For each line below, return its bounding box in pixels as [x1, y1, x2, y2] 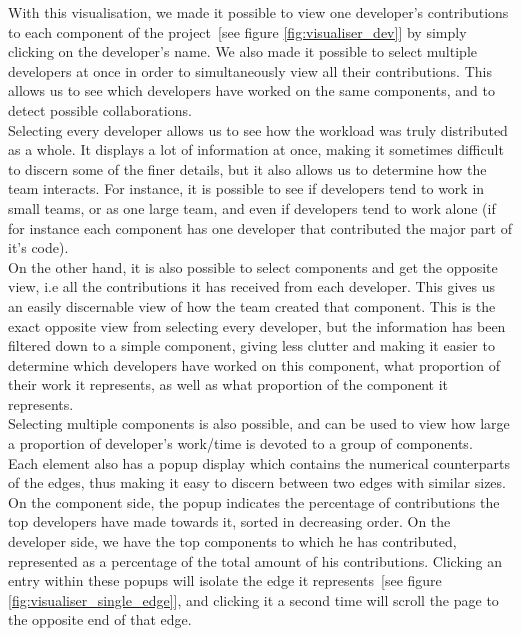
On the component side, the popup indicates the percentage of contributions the [8, 491, 500, 512]
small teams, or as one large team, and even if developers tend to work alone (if [8, 197, 496, 218]
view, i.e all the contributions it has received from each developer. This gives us [8, 276, 496, 297]
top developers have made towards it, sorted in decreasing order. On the [8, 511, 451, 532]
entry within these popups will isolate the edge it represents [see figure [8, 570, 442, 591]
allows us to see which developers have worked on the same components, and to [8, 80, 495, 101]
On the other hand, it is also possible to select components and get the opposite [8, 256, 498, 277]
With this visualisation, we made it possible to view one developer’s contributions [8, 2, 509, 22]
